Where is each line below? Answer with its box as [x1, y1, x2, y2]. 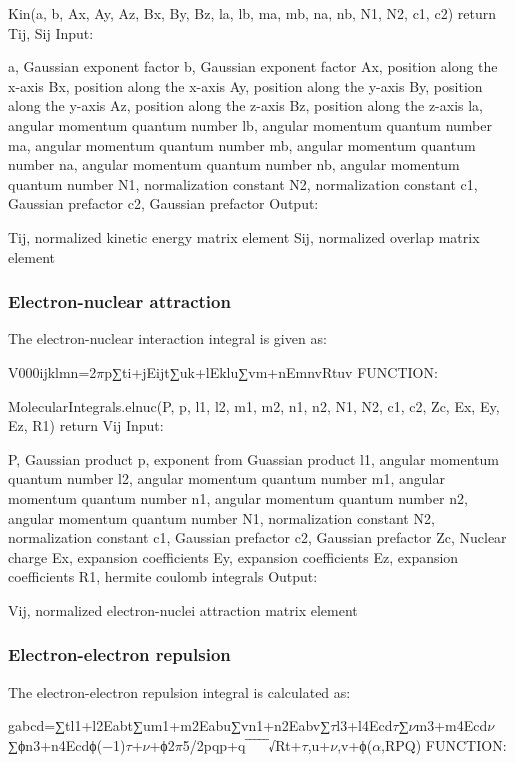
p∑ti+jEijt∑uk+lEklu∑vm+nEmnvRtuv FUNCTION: [104, 361, 438, 382]
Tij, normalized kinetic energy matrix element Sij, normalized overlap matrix [8, 226, 480, 247]
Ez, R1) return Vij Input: [8, 415, 164, 436]
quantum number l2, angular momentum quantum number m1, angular [8, 468, 445, 489]
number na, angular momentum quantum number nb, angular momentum [8, 154, 460, 175]
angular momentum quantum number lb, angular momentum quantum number [8, 114, 492, 135]
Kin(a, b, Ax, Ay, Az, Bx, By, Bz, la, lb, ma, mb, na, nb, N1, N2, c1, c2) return [8, 3, 496, 23]
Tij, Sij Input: [8, 22, 94, 43]
